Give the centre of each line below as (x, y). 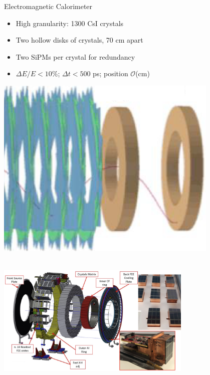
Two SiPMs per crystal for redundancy (75, 56)
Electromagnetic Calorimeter (48, 6)
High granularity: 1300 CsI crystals (70, 23)
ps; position (111, 73)
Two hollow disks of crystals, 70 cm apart (79, 40)
